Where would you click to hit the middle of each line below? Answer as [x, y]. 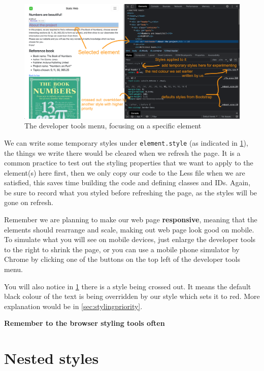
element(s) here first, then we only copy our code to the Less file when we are [125, 172]
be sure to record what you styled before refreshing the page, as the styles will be [131, 192]
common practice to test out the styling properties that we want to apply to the [129, 163]
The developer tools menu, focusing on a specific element [113, 126]
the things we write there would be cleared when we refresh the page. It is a [122, 153]
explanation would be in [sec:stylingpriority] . [73, 306]
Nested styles [52, 358]
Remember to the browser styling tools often [85, 323]
